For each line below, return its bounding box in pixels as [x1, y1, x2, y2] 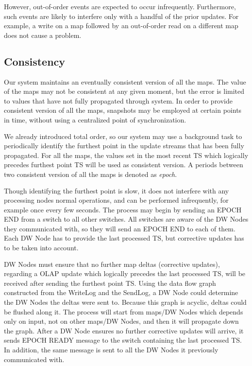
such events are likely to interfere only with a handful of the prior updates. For [4, 11, 239, 21]
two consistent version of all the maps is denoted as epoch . [4, 169, 177, 179]
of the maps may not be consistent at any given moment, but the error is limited [4, 86, 245, 96]
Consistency [4, 53, 66, 69]
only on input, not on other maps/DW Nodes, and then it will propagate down [4, 316, 239, 326]
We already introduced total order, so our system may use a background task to [4, 131, 242, 141]
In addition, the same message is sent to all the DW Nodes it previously [4, 345, 218, 355]
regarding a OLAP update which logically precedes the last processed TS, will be [4, 268, 246, 279]
